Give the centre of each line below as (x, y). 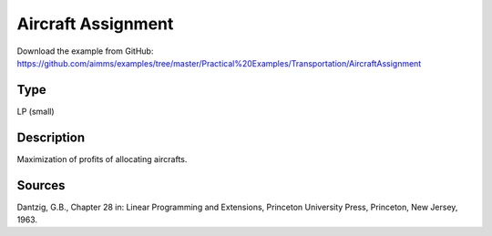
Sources (41, 185)
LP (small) (36, 111)
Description (51, 137)
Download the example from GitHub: (85, 51)
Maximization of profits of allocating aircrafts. (102, 159)
